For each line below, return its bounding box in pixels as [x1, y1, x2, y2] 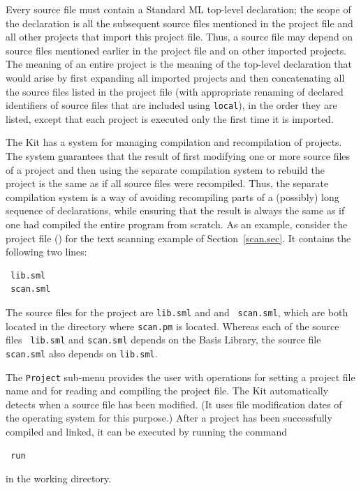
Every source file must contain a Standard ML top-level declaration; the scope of [6, 2, 351, 16]
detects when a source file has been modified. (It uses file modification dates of [6, 396, 342, 411]
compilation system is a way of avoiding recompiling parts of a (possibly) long [6, 189, 339, 204]
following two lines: [6, 244, 87, 259]
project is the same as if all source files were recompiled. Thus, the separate [6, 176, 329, 191]
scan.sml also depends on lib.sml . [6, 346, 158, 360]
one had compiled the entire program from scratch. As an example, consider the [6, 216, 348, 231]
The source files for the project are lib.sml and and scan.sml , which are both [6, 304, 348, 319]
